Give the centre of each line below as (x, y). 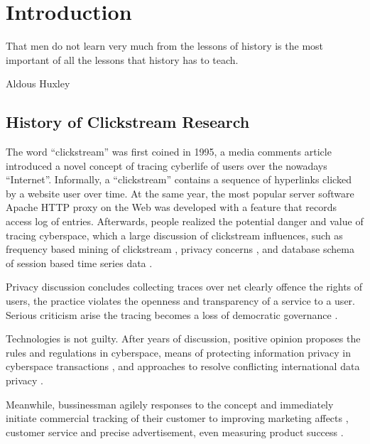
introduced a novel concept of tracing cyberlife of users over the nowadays (167, 165)
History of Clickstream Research (128, 122)
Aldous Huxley (38, 83)
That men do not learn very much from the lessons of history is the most (165, 46)
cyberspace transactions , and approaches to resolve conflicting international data (183, 366)
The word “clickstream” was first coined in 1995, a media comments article (169, 152)
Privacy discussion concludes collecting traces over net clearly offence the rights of (184, 287)
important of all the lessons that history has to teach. (122, 59)
